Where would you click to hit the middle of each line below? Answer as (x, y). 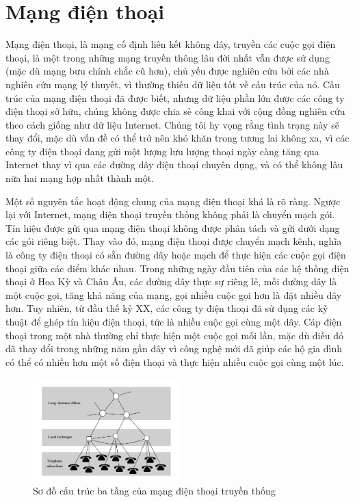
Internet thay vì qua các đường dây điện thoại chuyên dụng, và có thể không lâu (174, 164)
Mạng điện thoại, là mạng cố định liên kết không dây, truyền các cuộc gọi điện (171, 44)
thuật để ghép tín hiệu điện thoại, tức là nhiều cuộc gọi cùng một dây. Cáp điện (174, 321)
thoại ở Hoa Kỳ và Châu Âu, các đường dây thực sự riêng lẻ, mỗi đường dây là (171, 281)
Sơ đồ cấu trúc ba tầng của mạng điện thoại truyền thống (154, 490)
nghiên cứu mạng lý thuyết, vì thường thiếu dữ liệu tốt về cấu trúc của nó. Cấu (173, 84)
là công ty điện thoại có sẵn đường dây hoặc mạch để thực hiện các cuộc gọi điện (176, 255)
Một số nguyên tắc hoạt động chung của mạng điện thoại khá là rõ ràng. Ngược (173, 201)
